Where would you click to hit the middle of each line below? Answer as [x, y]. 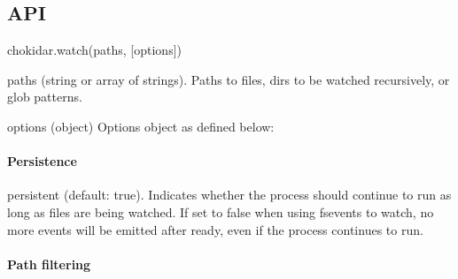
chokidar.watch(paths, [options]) [95, 50]
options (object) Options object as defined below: [141, 126]
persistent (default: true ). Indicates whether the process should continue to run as [229, 195]
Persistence [42, 161]
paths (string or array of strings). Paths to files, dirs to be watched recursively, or [229, 79]
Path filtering [49, 264]
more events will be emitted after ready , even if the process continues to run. [215, 229]
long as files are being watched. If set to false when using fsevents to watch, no [221, 211]
